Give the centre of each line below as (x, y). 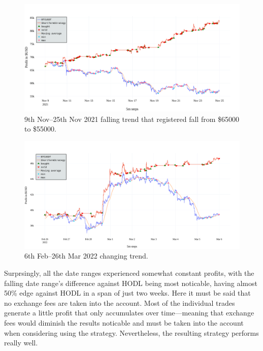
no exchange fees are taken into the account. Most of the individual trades (120, 302)
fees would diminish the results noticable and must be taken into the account (124, 322)
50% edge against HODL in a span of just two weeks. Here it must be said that (127, 293)
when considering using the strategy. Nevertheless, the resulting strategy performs (131, 332)
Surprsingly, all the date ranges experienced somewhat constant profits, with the (129, 273)
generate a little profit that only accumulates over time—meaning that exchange (129, 313)
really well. (21, 343)
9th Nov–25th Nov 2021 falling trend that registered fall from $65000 (132, 119)
